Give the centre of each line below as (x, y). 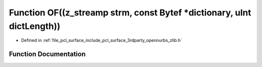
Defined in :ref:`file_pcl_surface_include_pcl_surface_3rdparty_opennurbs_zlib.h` (101, 40)
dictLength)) (35, 26)
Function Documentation (47, 54)
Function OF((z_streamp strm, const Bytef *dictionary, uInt (130, 13)
